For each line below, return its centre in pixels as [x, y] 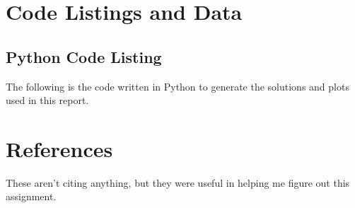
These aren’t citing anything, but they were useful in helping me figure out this [178, 182]
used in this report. [47, 100]
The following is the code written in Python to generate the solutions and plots [177, 86]
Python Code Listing [84, 56]
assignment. [31, 196]
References [59, 148]
